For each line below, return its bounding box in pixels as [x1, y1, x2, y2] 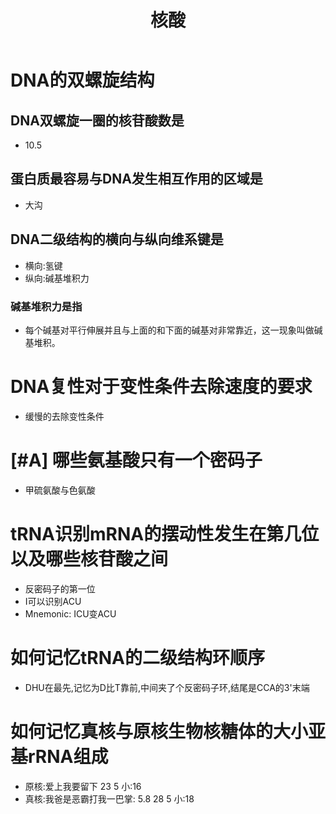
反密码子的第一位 [24, 582, 96, 595]
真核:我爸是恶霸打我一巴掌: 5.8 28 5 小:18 [24, 792, 195, 805]
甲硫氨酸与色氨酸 [24, 484, 96, 496]
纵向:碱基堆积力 [24, 272, 90, 284]
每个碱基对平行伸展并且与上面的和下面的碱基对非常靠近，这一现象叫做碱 [24, 324, 323, 336]
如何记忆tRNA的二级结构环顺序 [10, 646, 265, 669]
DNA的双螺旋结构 [10, 69, 155, 92]
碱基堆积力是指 [10, 299, 83, 313]
